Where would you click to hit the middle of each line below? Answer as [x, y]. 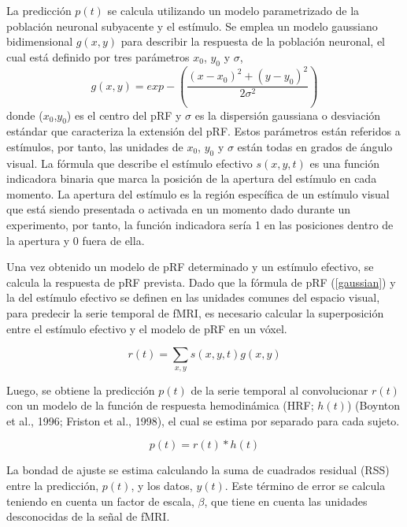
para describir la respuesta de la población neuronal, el [253, 41]
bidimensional [40, 41]
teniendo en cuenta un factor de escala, [100, 501]
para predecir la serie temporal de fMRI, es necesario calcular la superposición [195, 313]
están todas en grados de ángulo [315, 146]
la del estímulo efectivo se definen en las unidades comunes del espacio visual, [193, 297]
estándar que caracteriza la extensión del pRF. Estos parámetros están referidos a [203, 131]
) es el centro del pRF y [124, 115]
